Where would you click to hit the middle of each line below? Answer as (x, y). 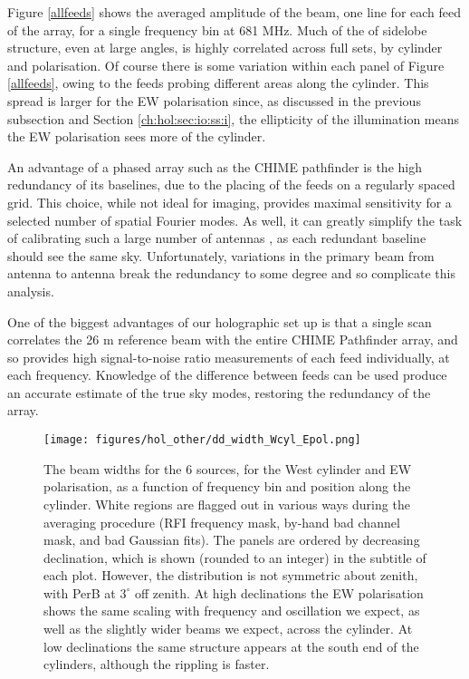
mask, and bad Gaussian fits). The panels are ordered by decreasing (232, 540)
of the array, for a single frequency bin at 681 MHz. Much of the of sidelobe (217, 29)
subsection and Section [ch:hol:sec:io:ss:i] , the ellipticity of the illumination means (234, 118)
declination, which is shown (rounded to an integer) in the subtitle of (235, 557)
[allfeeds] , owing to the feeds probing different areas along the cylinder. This (218, 83)
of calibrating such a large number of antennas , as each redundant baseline (217, 238)
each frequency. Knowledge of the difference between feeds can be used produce (227, 375)
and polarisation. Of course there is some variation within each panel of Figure (226, 65)
